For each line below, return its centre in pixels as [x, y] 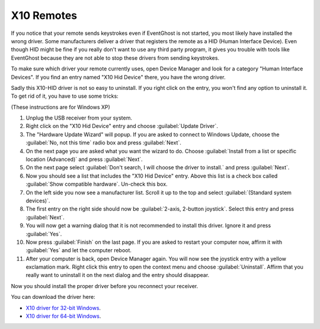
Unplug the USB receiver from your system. [79, 118]
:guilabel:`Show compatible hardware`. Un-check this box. [97, 184]
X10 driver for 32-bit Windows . [63, 308]
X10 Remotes [44, 15]
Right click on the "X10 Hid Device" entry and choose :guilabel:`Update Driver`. [122, 126]
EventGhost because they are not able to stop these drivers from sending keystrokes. [115, 58]
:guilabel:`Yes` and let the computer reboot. [79, 250]
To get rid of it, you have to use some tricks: [65, 96]
